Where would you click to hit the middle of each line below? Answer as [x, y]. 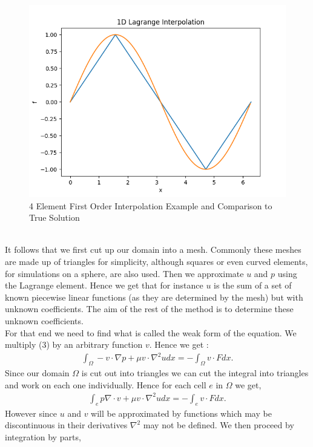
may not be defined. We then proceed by [219, 425]
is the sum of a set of [253, 285]
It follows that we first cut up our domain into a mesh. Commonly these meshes [153, 250]
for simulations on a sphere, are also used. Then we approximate [124, 273]
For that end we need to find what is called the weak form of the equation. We [151, 332]
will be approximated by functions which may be [181, 413]
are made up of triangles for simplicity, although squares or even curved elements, [156, 261]
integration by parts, [43, 436]
